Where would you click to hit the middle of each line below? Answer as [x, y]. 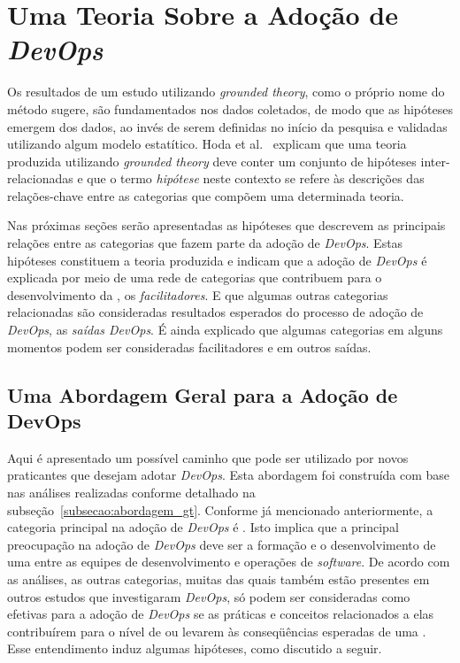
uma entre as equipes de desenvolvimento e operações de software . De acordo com [229, 562]
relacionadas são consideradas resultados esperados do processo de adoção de [215, 312]
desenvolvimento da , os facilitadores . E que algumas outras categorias [198, 294]
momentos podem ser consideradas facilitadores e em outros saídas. [189, 347]
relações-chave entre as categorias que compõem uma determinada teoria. [206, 195]
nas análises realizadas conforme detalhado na [131, 492]
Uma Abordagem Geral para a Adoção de [203, 394]
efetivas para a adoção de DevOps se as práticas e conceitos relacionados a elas [221, 614]
